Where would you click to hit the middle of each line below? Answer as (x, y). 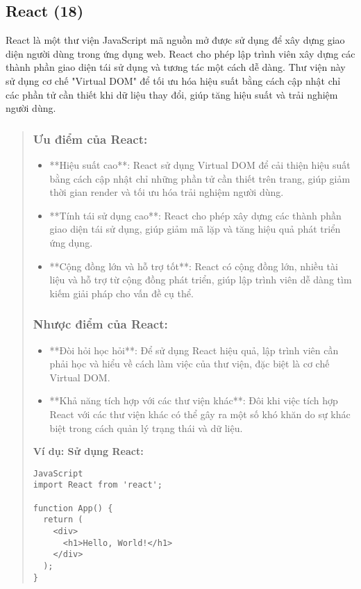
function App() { (73, 508)
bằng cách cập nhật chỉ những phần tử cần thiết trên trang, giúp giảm (200, 178)
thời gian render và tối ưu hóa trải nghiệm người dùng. (167, 192)
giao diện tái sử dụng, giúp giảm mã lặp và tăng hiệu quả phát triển (195, 229)
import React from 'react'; (98, 485)
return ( (63, 520)
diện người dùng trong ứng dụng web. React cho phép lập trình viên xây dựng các (180, 53)
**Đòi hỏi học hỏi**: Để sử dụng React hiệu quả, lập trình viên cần (194, 350)
